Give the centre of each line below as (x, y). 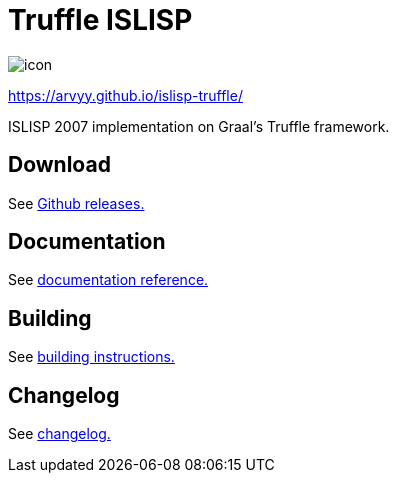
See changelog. (59, 434)
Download (59, 165)
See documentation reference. (108, 280)
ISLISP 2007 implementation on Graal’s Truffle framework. (199, 126)
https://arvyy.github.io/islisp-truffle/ (125, 95)
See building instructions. (91, 357)
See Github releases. (76, 203)
